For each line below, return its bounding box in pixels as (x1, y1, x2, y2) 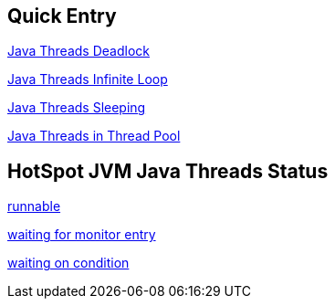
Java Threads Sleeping (7, 100, 146, 116)
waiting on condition (7, 255, 130, 271)
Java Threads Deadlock (7, 43, 150, 59)
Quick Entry (7, 5, 117, 27)
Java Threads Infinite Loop (7, 71, 168, 88)
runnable (7, 198, 61, 215)
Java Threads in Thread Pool (7, 128, 181, 144)
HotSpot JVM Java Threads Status (7, 159, 329, 183)
